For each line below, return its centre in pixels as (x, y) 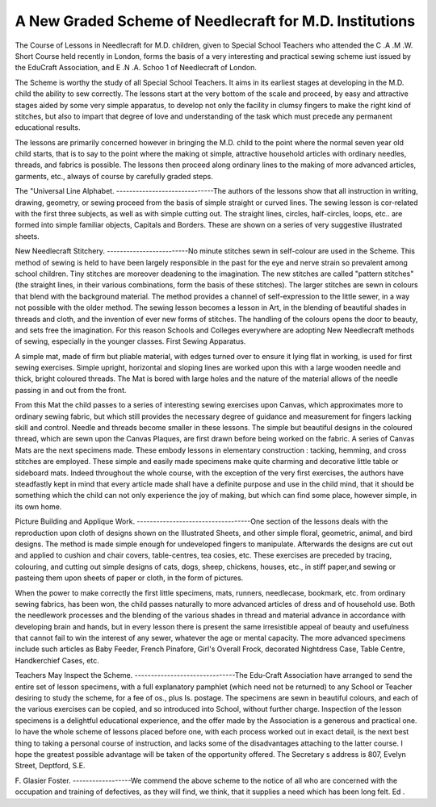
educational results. (48, 128)
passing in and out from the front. (71, 390)
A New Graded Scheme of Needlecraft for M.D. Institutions (215, 21)
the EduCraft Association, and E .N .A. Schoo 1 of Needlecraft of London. (136, 68)
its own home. (38, 506)
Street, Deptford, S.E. (50, 766)
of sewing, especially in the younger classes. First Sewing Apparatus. (130, 341)
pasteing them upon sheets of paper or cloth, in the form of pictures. (129, 578)
